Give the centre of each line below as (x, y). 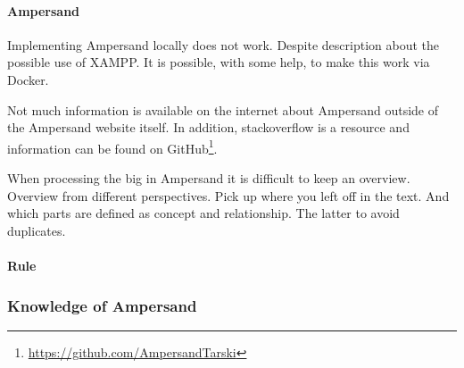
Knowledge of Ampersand (102, 305)
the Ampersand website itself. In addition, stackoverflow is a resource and (208, 127)
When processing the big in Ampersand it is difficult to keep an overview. (209, 178)
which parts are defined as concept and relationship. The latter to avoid (203, 213)
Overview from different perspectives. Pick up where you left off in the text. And (228, 195)
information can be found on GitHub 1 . (112, 146)
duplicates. (37, 230)
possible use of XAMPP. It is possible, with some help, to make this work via (219, 62)
